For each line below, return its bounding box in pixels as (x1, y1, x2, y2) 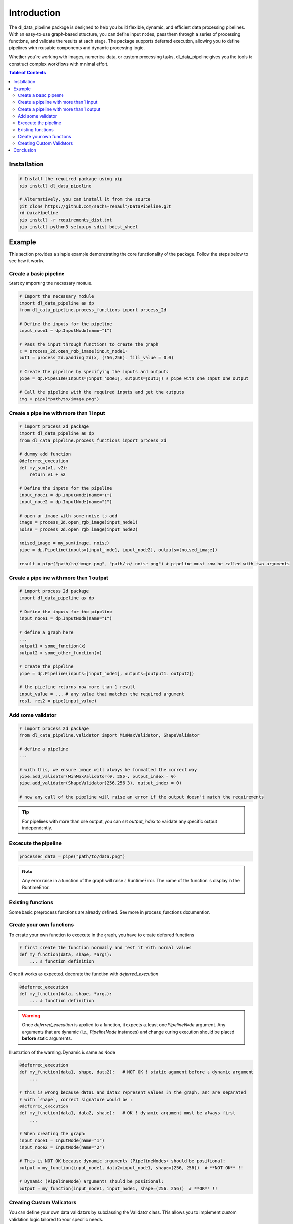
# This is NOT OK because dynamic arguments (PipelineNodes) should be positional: (19, 1158, 226, 1164)
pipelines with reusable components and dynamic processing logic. (9, 45, 145, 51)
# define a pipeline (19, 746, 68, 752)
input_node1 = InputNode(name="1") (19, 1137, 105, 1143)
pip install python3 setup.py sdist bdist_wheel (19, 224, 138, 230)
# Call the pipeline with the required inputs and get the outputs (19, 389, 185, 395)
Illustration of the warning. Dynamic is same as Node (9, 1049, 116, 1055)
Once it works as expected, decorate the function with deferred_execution (9, 971, 159, 977)
